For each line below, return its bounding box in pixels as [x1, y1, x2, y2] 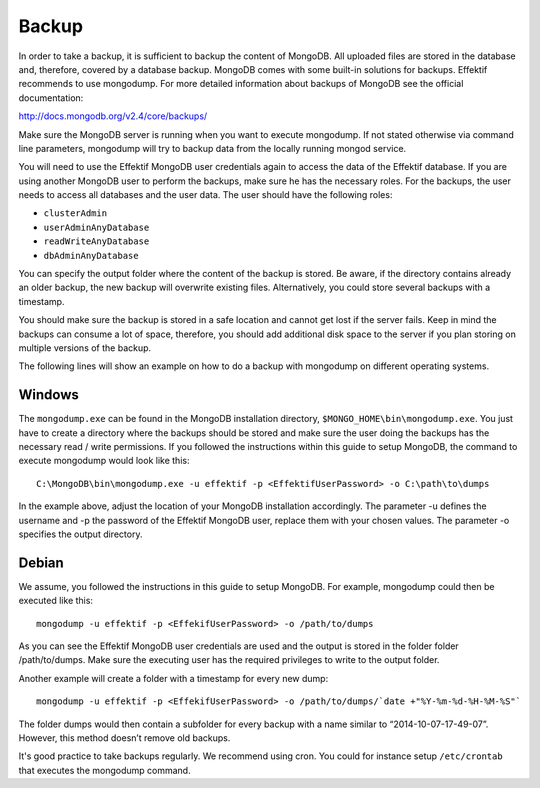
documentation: [18, 91, 84, 104]
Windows [18, 386, 79, 404]
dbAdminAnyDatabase [43, 250, 139, 261]
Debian [18, 554, 64, 571]
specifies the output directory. [18, 528, 143, 540]
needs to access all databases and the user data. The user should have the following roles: [18, 189, 393, 201]
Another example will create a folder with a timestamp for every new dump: [18, 672, 329, 684]
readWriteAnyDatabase [43, 236, 150, 247]
